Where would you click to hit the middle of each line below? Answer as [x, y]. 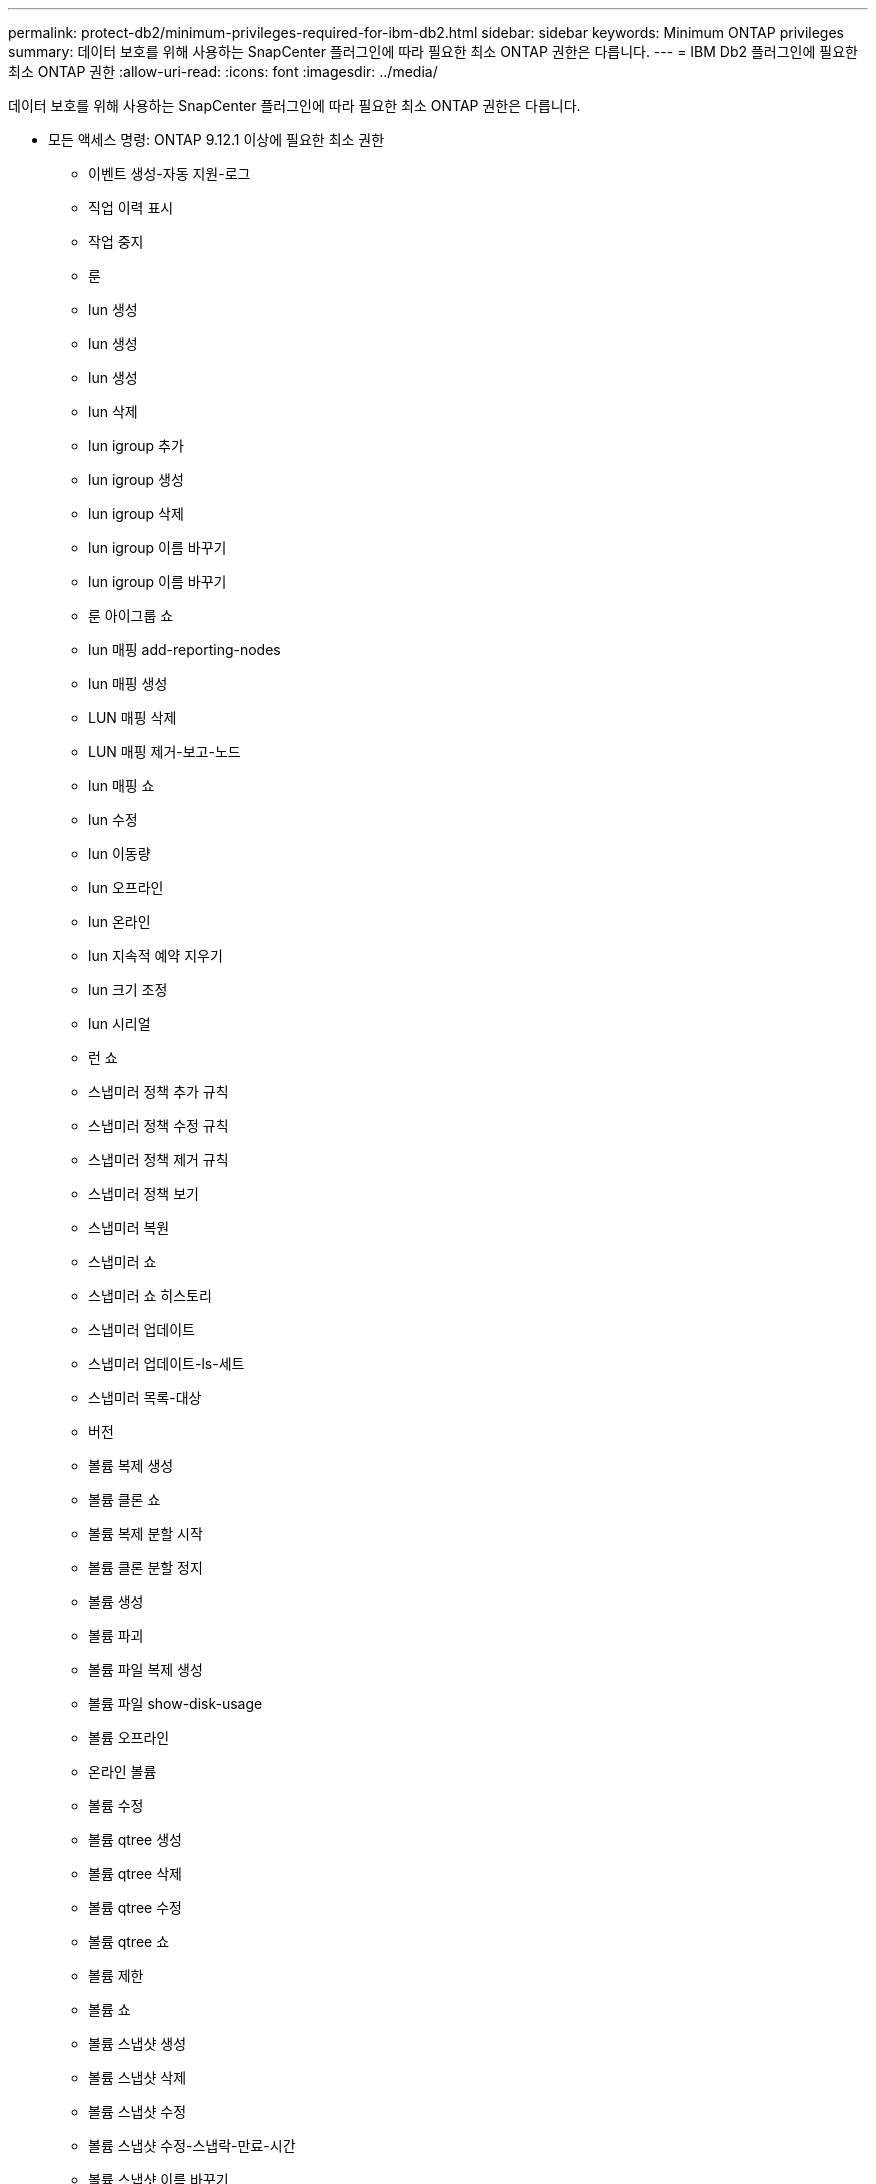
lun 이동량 [119, 853]
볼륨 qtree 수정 [135, 1907]
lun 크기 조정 [128, 989]
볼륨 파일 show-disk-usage [175, 1703]
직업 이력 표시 [131, 207]
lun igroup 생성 [136, 479]
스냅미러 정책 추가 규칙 [158, 1091]
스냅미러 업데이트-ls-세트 [166, 1363]
